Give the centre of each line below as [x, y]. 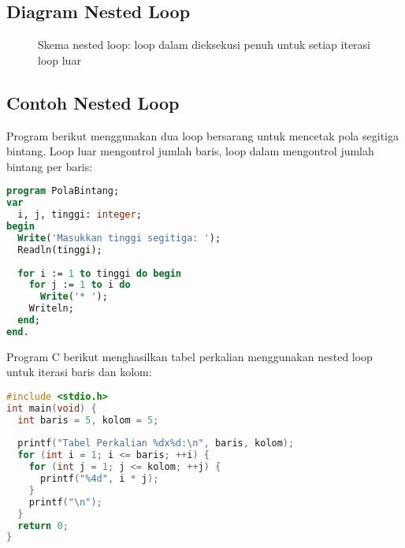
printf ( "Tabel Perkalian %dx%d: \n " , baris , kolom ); [156, 444]
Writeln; [51, 309]
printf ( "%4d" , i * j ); [99, 479]
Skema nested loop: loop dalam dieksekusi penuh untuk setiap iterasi [204, 45]
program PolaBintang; [63, 191]
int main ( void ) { [52, 408]
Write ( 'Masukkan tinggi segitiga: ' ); [119, 238]
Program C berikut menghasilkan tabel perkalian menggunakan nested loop [189, 356]
